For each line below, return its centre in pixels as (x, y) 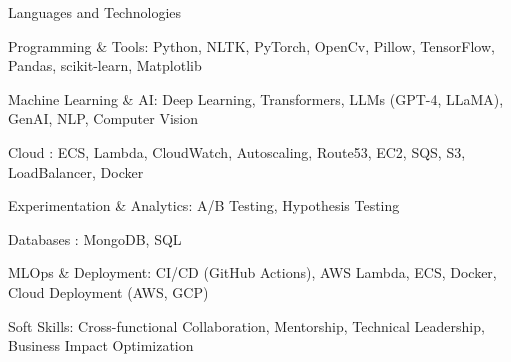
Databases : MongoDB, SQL (95, 238)
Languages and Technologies (95, 12)
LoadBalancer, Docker (76, 171)
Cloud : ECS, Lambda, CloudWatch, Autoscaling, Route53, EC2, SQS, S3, (237, 151)
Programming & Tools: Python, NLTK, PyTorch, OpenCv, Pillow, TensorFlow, (251, 45)
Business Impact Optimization (101, 345)
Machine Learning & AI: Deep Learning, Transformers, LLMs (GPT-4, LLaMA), (256, 98)
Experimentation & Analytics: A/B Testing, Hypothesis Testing (204, 205)
